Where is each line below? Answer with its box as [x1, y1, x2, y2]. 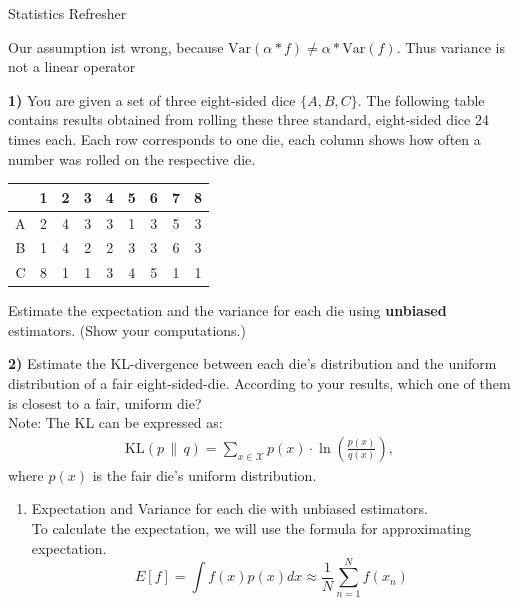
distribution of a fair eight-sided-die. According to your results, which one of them [8, 373, 511, 394]
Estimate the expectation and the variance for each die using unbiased [8, 300, 447, 321]
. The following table [357, 89, 485, 110]
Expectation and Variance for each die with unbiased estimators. [31, 498, 428, 519]
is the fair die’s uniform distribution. [92, 464, 317, 485]
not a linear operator [8, 56, 136, 77]
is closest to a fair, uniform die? [8, 392, 202, 413]
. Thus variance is [396, 36, 505, 57]
